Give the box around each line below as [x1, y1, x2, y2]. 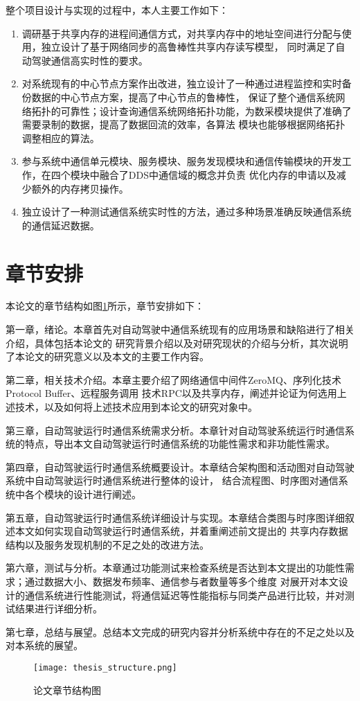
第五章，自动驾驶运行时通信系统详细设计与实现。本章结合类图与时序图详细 [6, 510, 345, 524]
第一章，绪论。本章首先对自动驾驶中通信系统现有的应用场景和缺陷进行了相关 [6, 322, 354, 337]
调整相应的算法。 [21, 130, 100, 145]
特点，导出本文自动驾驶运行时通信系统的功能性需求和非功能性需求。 [24, 436, 335, 451]
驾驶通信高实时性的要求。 [31, 53, 148, 67]
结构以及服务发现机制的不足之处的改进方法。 [6, 537, 209, 551]
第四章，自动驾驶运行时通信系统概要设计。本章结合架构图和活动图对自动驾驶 [6, 459, 354, 474]
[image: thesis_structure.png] [33, 662, 177, 673]
